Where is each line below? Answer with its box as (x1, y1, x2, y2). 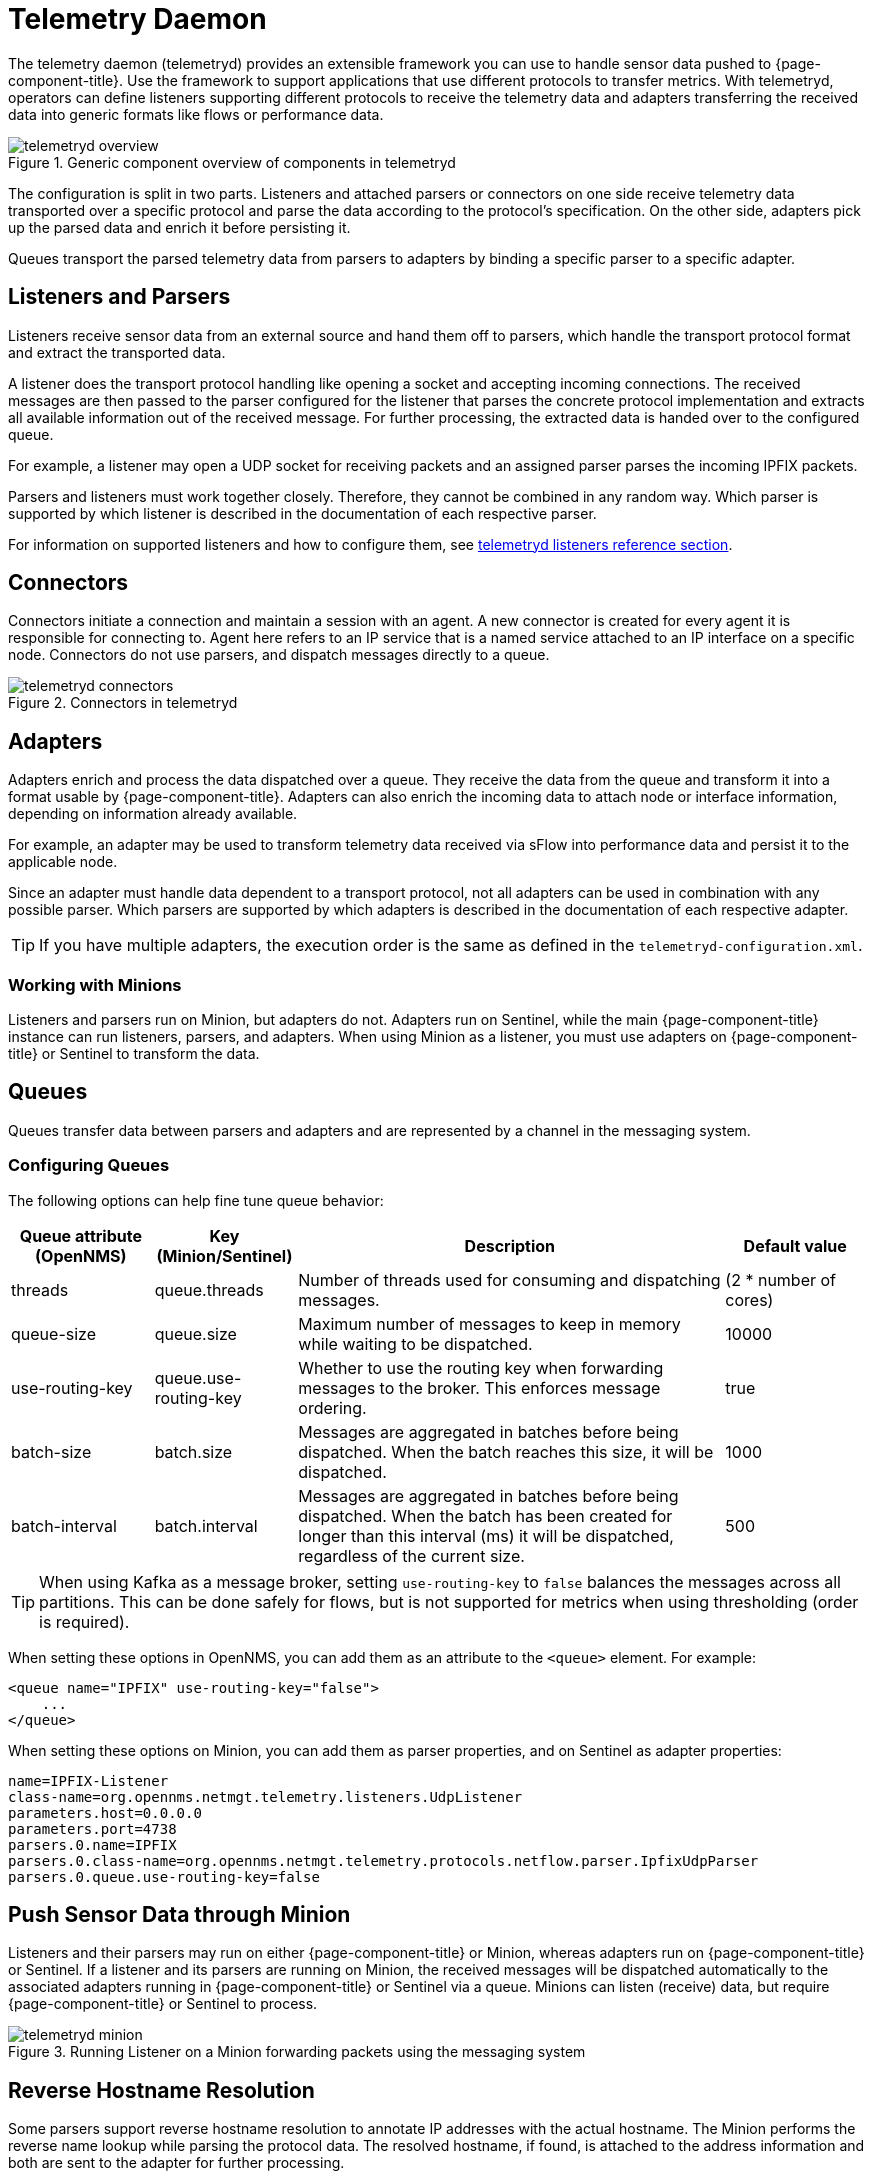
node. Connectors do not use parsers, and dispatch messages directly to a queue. (8, 646, 550, 664)
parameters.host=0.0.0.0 (8, 1804, 202, 1821)
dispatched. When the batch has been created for (298, 1505, 673, 1526)
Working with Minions (8, 974, 182, 995)
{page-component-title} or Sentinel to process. (8, 1995, 318, 2013)
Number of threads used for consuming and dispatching (298, 1269, 721, 1290)
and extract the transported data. (8, 343, 226, 361)
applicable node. (8, 853, 118, 871)
